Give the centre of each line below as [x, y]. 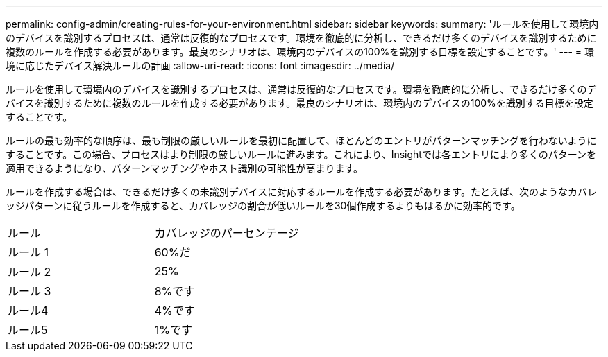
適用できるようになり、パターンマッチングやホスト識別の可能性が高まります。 [185, 168]
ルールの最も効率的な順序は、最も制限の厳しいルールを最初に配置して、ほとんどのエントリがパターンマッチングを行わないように [301, 140]
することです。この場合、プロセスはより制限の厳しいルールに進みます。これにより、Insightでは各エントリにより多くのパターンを [301, 154]
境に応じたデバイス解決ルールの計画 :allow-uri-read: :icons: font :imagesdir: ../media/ [200, 66]
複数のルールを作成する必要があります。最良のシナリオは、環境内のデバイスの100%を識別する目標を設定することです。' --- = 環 [300, 52]
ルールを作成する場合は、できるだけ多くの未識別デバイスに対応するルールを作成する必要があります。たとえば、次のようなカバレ [301, 192]
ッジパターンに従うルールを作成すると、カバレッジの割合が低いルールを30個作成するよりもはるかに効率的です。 [263, 206]
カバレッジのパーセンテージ [227, 233]
